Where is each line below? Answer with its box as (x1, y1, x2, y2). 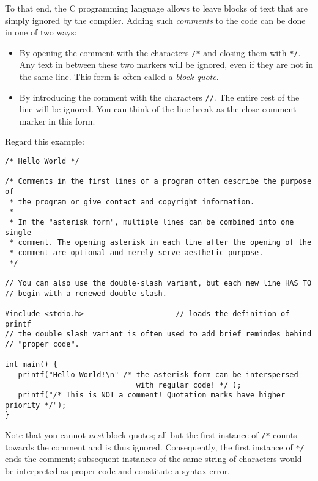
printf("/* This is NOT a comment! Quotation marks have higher (18, 391, 286, 400)
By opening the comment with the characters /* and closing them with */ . (19, 46, 301, 59)
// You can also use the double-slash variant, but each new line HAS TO (5, 278, 312, 288)
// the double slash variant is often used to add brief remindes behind (5, 330, 312, 339)
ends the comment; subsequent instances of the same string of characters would (5, 452, 302, 465)
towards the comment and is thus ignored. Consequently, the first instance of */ (5, 440, 305, 453)
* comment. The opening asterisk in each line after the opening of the (9, 238, 312, 247)
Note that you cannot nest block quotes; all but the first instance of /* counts (5, 429, 297, 441)
